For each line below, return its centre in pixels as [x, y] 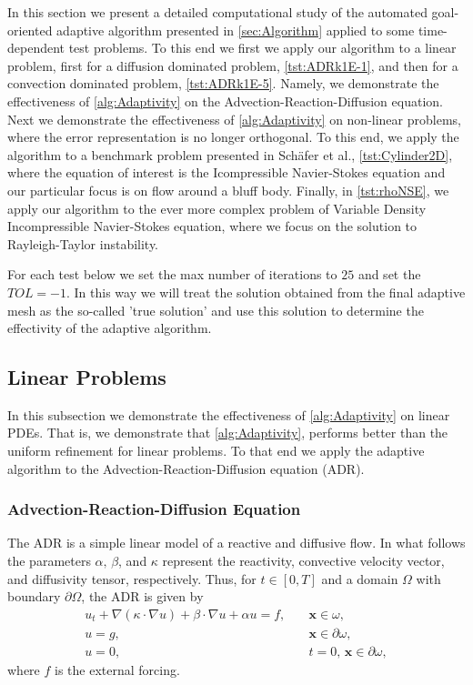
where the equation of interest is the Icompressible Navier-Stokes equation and [226, 172]
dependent [36, 48]
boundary [34, 596]
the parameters [49, 561]
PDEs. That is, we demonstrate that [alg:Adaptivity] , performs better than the [228, 433]
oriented [30, 30]
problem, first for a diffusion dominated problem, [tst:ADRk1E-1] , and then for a [233, 65]
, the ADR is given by [142, 596]
